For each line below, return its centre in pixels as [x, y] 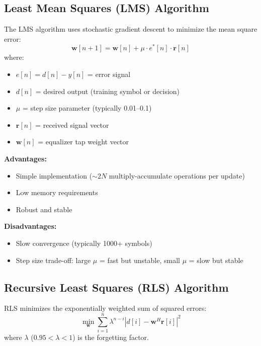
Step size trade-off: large [53, 260]
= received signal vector [72, 124]
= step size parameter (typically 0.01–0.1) [87, 108]
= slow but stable [216, 260]
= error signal [109, 74]
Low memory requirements [57, 192]
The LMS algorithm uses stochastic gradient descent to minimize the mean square [131, 29]
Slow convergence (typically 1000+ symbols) [84, 243]
